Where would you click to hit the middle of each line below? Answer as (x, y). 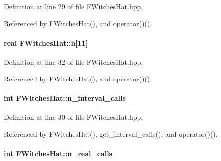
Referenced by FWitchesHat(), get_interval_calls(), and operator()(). (111, 133)
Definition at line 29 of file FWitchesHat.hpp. (74, 6)
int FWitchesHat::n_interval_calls (65, 98)
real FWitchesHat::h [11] (46, 42)
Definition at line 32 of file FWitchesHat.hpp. (74, 61)
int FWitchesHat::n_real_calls (58, 153)
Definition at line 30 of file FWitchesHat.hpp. (74, 117)
